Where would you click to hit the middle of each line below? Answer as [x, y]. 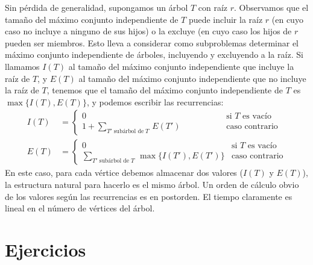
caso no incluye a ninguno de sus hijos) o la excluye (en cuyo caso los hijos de [148, 31]
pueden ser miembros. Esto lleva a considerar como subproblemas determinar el [152, 42]
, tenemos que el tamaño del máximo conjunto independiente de [165, 90]
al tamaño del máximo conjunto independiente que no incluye [192, 78]
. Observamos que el [271, 7]
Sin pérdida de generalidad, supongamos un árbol [96, 7]
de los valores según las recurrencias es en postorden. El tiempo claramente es [149, 196]
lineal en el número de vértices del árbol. [80, 208]
